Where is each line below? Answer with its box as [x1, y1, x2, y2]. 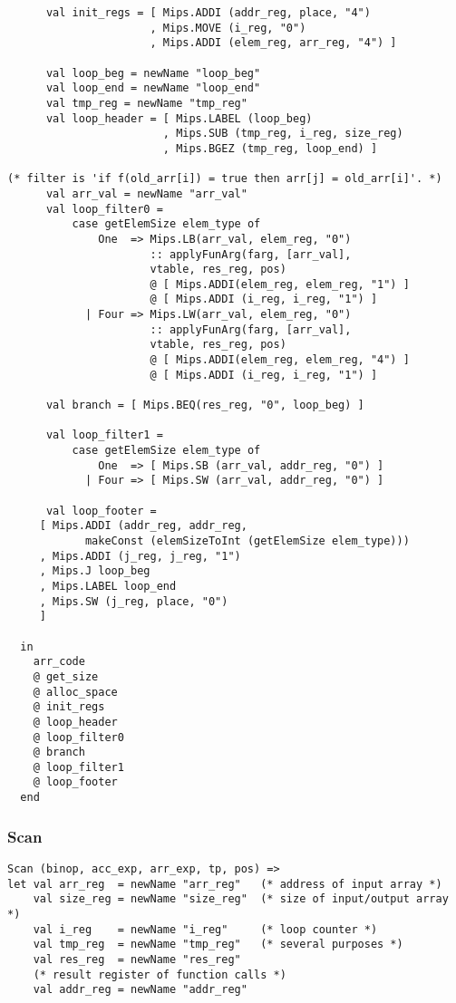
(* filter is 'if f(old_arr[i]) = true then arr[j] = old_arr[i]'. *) [7, 172, 442, 186]
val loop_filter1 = [45, 429, 163, 442]
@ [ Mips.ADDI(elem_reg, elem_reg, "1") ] [150, 277, 410, 291]
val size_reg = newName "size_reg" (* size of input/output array [33, 892, 449, 906]
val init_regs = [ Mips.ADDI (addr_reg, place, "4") [45, 6, 371, 19]
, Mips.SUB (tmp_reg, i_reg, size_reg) [162, 127, 403, 140]
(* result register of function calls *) [33, 968, 286, 981]
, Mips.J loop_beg [39, 564, 150, 578]
